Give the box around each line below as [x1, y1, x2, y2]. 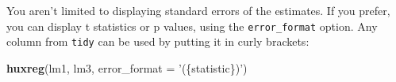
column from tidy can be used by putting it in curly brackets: [6, 33, 309, 50]
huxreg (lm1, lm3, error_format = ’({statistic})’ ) [6, 59, 248, 76]
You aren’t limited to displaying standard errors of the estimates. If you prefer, [6, 2, 390, 18]
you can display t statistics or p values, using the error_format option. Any [6, 17, 378, 34]
